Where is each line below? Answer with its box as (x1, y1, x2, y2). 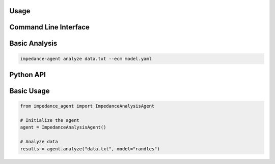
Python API (9, 71, 46, 79)
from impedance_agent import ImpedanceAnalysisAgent (20, 103, 155, 109)
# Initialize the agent (20, 117, 80, 123)
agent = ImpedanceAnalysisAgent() (20, 124, 106, 130)
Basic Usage (9, 87, 50, 95)
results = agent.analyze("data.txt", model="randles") (20, 146, 160, 152)
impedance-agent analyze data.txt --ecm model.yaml (20, 56, 152, 61)
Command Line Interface (9, 23, 90, 31)
